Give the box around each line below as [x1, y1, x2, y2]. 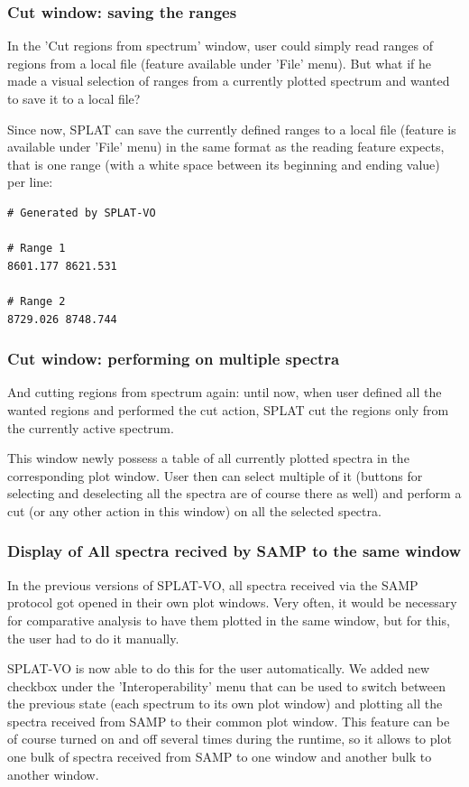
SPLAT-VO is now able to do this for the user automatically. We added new [7, 659, 430, 678]
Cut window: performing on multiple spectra [7, 347, 340, 370]
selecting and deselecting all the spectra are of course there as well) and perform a [7, 484, 462, 503]
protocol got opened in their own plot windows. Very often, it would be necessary [7, 593, 457, 612]
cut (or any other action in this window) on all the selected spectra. [7, 501, 382, 520]
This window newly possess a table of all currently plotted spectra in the [7, 449, 409, 468]
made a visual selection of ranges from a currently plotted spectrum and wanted [7, 71, 450, 90]
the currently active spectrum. [7, 418, 174, 437]
